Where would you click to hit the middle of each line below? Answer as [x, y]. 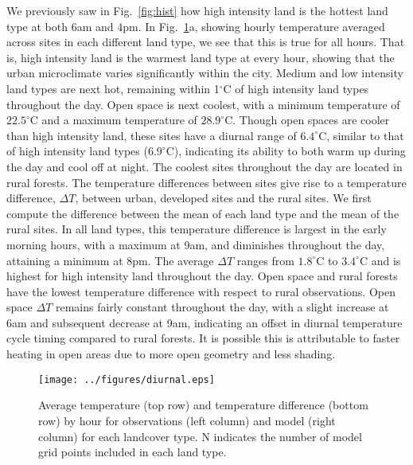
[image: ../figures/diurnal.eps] [127, 379]
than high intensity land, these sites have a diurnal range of [152, 135]
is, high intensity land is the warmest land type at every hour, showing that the [201, 57]
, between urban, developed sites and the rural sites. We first [223, 198]
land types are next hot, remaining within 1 [113, 88]
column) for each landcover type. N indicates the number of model [200, 436]
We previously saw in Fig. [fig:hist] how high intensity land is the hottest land [197, 10]
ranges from [265, 260]
